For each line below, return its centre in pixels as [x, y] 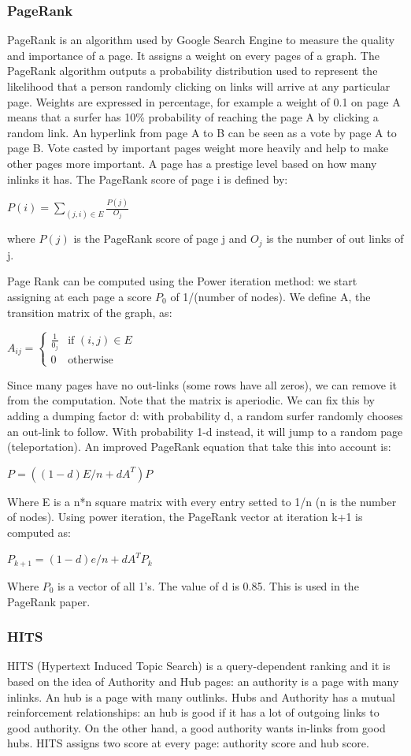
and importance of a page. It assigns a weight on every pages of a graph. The [193, 55]
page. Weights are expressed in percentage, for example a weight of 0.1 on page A [204, 101]
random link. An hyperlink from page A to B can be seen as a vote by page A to [202, 132]
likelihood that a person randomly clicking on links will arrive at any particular [199, 86]
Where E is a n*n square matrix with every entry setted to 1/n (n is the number [202, 501]
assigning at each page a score [80, 296]
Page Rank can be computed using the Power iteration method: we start [182, 281]
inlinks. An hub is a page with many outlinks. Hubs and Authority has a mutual [201, 696]
